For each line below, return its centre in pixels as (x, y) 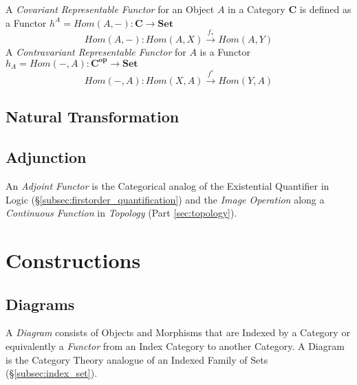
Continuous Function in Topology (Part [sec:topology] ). (121, 213)
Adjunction (46, 157)
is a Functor (225, 51)
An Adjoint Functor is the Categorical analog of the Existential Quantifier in (167, 186)
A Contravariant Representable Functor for (96, 51)
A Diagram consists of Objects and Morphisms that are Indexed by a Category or (178, 332)
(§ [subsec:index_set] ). (52, 373)
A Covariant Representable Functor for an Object (110, 9)
